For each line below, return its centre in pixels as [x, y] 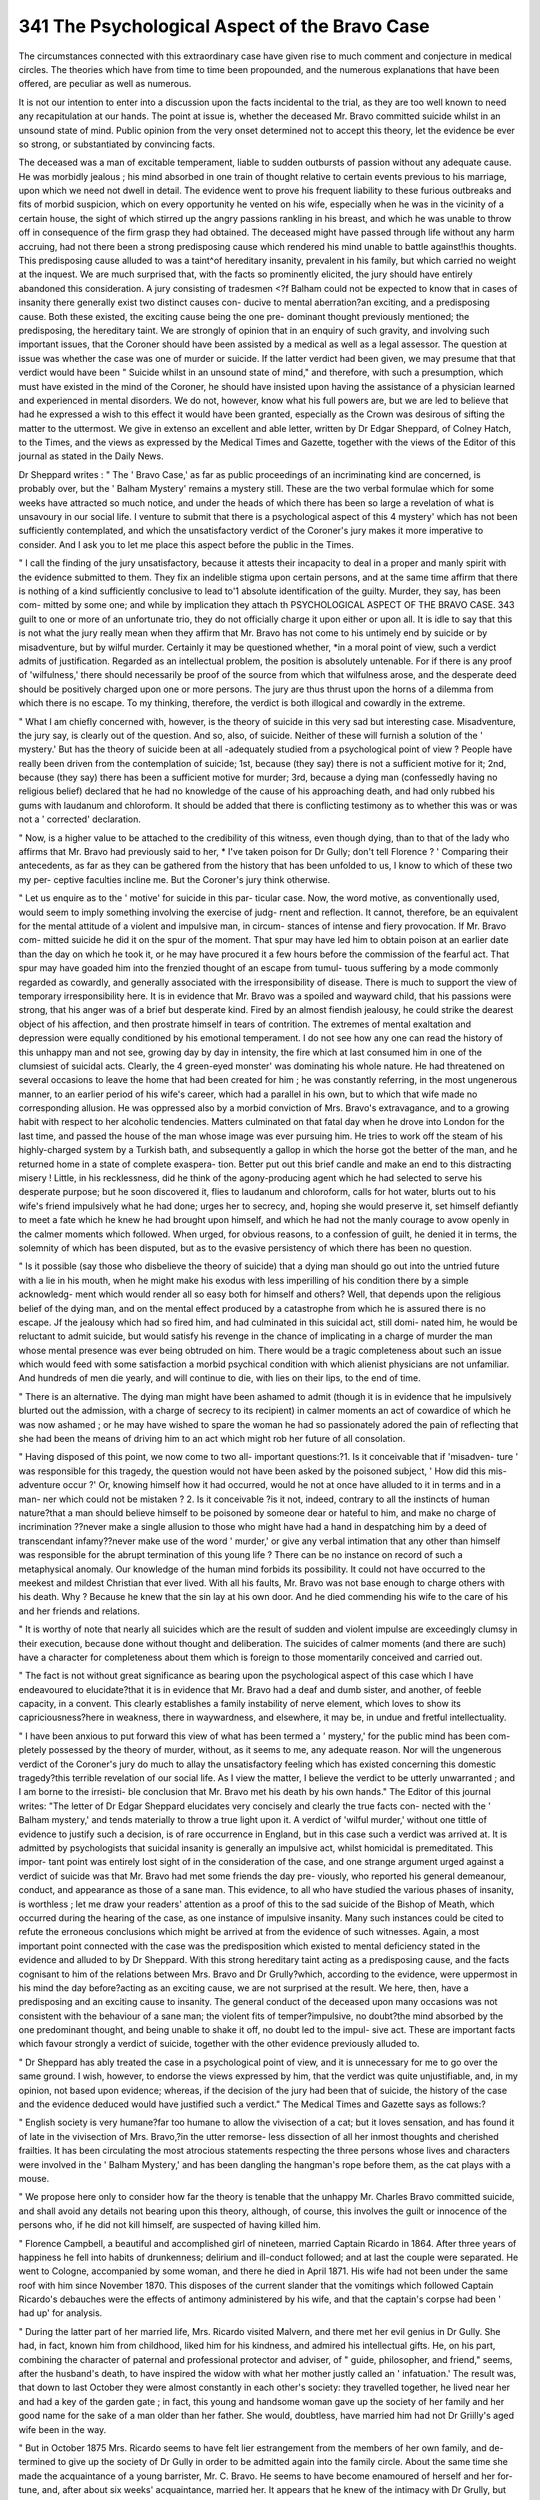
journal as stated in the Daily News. [91, 456]
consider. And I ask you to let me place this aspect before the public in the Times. [186, 544]
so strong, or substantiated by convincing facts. [116, 144]
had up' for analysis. [60, 2313]
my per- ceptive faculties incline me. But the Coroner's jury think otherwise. [174, 879]
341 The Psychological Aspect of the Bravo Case [224, 26]
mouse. [34, 2178]
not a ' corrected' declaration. [80, 819]
